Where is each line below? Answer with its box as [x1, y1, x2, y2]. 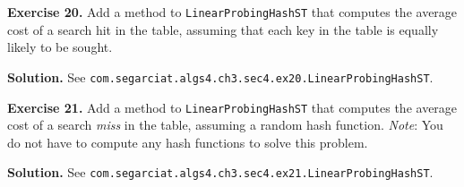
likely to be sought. [7, 38, 113, 56]
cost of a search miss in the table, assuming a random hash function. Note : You [7, 115, 443, 134]
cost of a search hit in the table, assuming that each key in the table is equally [7, 20, 439, 38]
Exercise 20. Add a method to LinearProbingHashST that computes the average [7, 3, 458, 21]
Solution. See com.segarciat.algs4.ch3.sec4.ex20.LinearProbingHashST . [7, 67, 434, 86]
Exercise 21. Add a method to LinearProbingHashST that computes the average [7, 98, 458, 116]
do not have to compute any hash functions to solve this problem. [7, 132, 368, 151]
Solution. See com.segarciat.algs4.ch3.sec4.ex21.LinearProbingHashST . [7, 163, 434, 182]
